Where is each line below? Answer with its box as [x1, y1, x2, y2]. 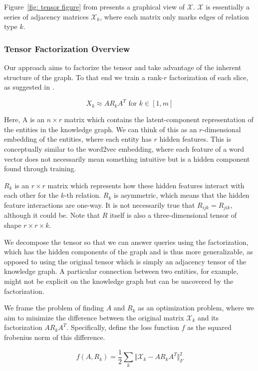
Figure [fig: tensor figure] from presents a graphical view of [4, 2, 185, 12]
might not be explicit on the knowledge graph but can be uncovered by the [4, 276, 234, 286]
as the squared [187, 322, 232, 332]
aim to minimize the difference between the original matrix [4, 312, 184, 322]
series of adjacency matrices [4, 11, 89, 22]
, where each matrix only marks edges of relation [100, 11, 249, 22]
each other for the [4, 190, 58, 200]
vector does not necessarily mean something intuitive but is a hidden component [4, 153, 250, 164]
